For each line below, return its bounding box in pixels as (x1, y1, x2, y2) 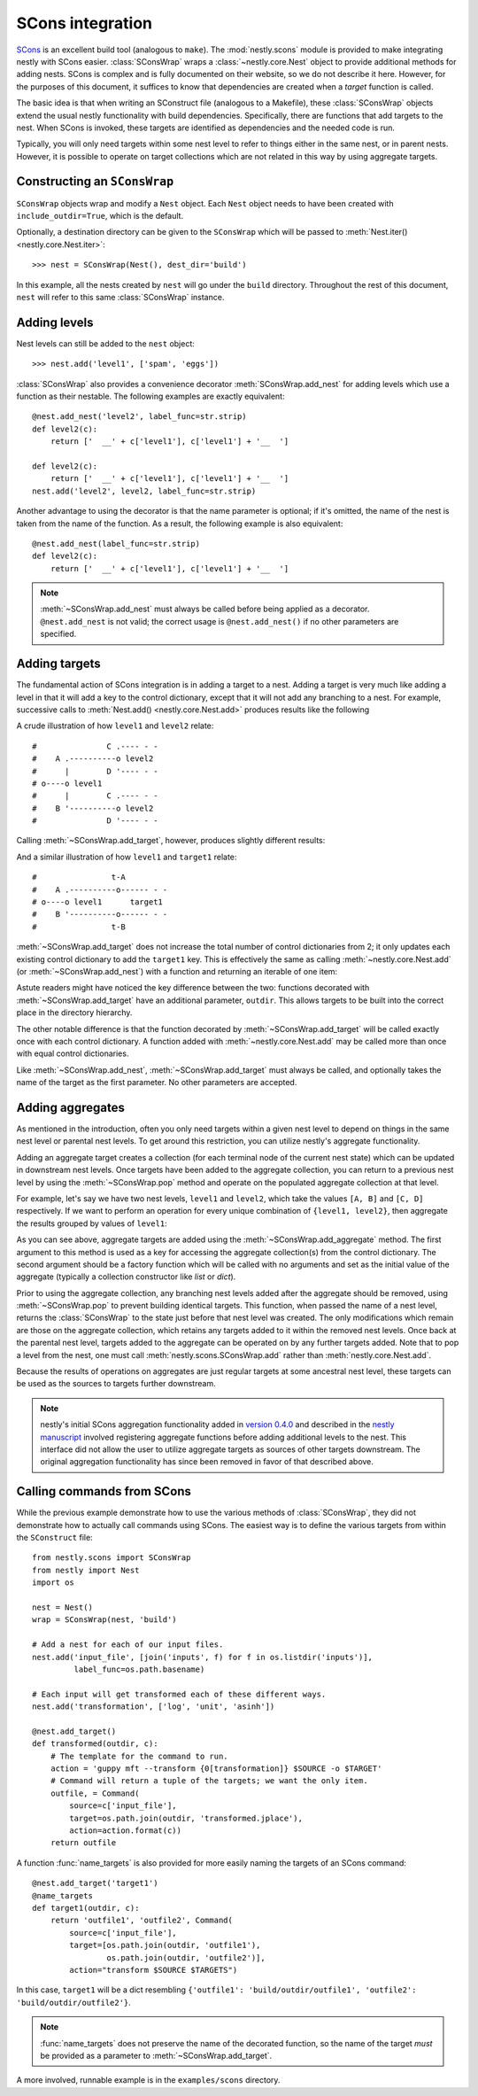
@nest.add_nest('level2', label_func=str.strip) (32, 412, 247, 422)
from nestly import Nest (32, 1564, 140, 1575)
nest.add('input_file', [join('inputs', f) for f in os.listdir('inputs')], (32, 1652, 374, 1662)
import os (32, 1578, 74, 1588)
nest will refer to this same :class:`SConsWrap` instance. (16, 291, 225, 302)
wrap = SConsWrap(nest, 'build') (32, 1615, 177, 1625)
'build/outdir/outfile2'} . (16, 1997, 132, 2007)
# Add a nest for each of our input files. (32, 1640, 224, 1650)
